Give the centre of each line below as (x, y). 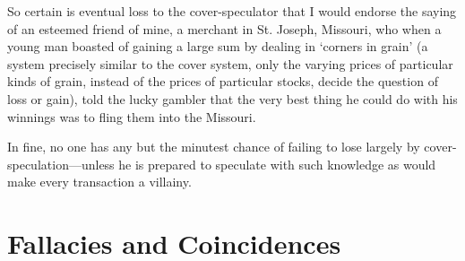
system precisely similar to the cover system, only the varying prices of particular (230, 63)
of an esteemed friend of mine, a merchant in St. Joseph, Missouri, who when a (224, 28)
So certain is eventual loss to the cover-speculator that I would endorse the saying (232, 11)
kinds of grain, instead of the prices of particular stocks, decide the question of (223, 81)
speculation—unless (61, 164)
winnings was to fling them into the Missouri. (132, 116)
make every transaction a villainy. (99, 182)
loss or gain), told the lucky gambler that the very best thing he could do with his (232, 98)
